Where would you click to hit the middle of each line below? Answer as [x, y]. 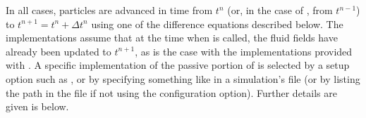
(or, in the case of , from [280, 10]
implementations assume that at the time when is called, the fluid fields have [172, 38]
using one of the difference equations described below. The [217, 24]
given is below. [37, 106]
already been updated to [59, 51]
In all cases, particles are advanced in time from [109, 10]
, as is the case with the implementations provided [244, 51]
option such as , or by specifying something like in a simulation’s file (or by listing [183, 78]
